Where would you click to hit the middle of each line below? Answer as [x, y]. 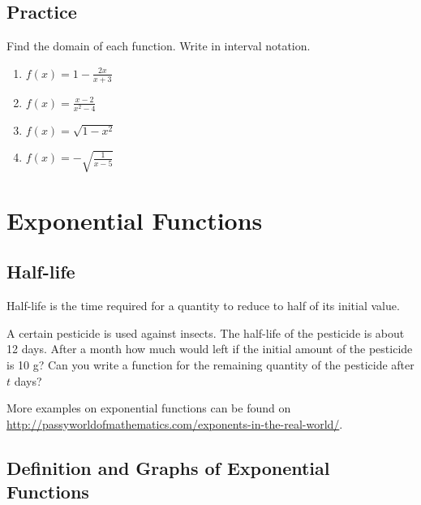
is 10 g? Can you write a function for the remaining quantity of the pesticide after [210, 364]
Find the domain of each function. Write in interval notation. [159, 46]
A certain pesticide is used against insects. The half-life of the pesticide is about [206, 332]
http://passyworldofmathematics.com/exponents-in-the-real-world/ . [175, 423]
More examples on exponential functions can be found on [149, 408]
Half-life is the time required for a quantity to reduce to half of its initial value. [203, 306]
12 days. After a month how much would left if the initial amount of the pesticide [210, 349]
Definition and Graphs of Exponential [168, 467]
